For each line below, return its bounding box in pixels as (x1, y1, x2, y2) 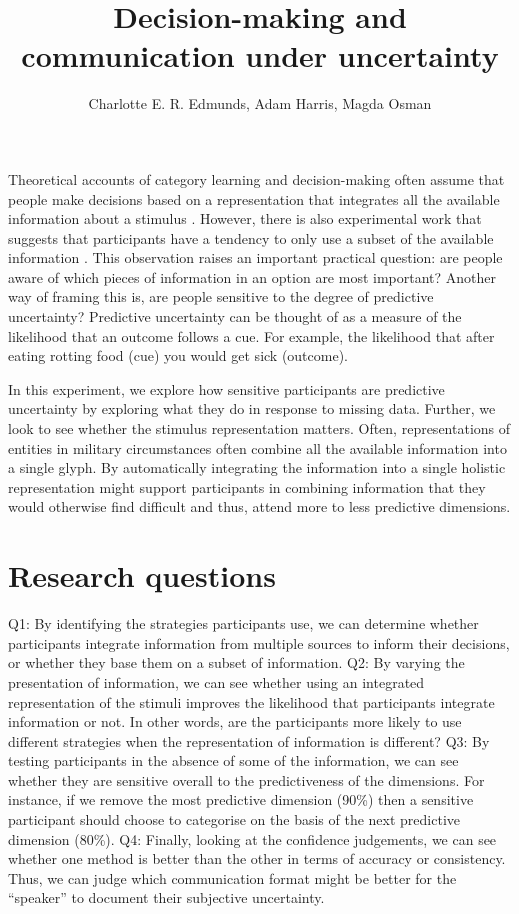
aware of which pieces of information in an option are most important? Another (8, 266, 497, 287)
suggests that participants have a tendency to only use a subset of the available (8, 227, 494, 248)
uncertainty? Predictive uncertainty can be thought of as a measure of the (8, 306, 462, 327)
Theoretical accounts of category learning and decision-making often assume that (8, 168, 505, 189)
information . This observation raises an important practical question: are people (8, 247, 503, 268)
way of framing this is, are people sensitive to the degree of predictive (8, 286, 434, 307)
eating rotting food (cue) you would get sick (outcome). (8, 345, 349, 366)
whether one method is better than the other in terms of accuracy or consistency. (8, 848, 506, 869)
